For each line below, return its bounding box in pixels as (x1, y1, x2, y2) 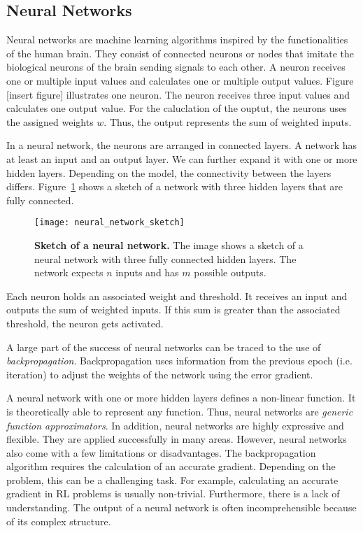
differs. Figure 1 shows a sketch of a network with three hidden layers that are (6, 179, 343, 194)
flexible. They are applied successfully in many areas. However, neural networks (6, 432, 347, 446)
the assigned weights (6, 114, 94, 129)
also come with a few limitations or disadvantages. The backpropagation (6, 445, 316, 460)
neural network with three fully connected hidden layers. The (34, 251, 297, 266)
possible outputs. (194, 265, 266, 280)
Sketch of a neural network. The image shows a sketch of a (34, 237, 304, 252)
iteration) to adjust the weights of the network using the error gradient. (6, 367, 313, 381)
